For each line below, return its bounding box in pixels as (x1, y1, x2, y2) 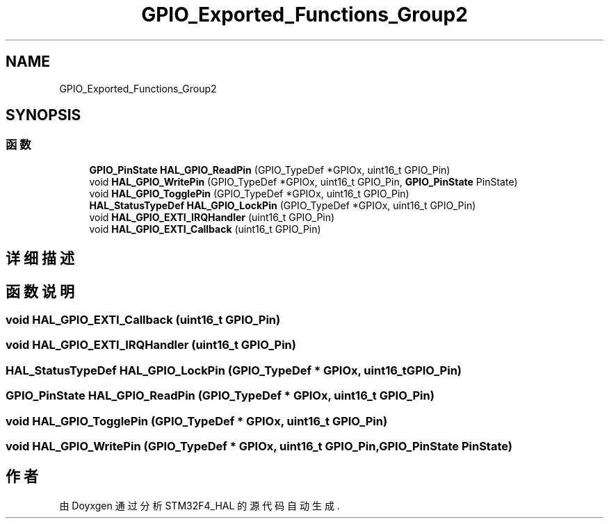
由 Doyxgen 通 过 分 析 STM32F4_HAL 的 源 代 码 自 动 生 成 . (59, 499, 340, 511)
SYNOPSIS (6, 106, 81, 124)
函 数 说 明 (6, 282, 74, 300)
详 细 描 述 (6, 249, 74, 268)
